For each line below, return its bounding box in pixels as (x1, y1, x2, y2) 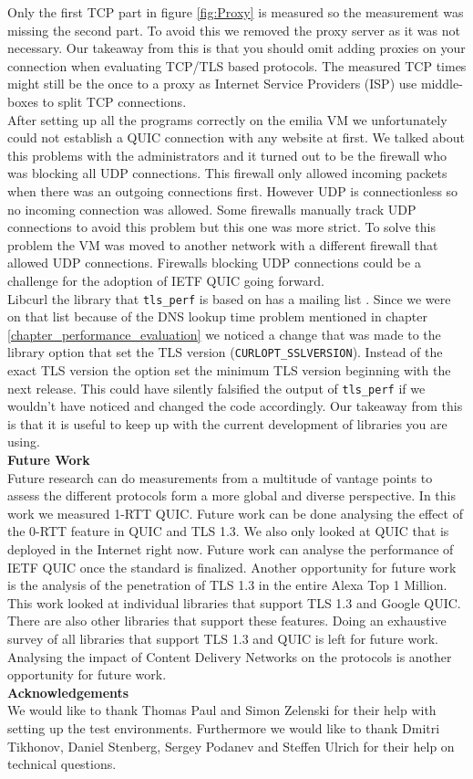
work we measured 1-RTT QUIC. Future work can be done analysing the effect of (7, 503, 463, 522)
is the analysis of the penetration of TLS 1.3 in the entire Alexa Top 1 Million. (7, 575, 447, 595)
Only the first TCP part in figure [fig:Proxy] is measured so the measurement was (7, 3, 464, 21)
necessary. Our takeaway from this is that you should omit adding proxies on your (7, 38, 466, 58)
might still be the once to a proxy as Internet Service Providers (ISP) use (7, 74, 417, 93)
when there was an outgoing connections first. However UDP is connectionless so (7, 181, 458, 200)
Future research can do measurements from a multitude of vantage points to (7, 468, 433, 487)
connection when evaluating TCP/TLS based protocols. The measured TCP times (7, 56, 467, 75)
